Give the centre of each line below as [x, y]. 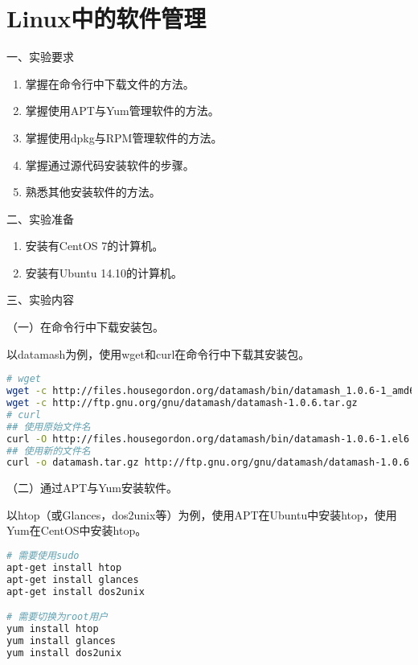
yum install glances [61, 640]
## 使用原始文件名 [49, 427]
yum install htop [53, 629]
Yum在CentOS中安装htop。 [77, 530]
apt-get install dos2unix [76, 591]
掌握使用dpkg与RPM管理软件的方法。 [124, 137]
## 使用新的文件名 [49, 451]
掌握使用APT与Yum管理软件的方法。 [122, 111]
